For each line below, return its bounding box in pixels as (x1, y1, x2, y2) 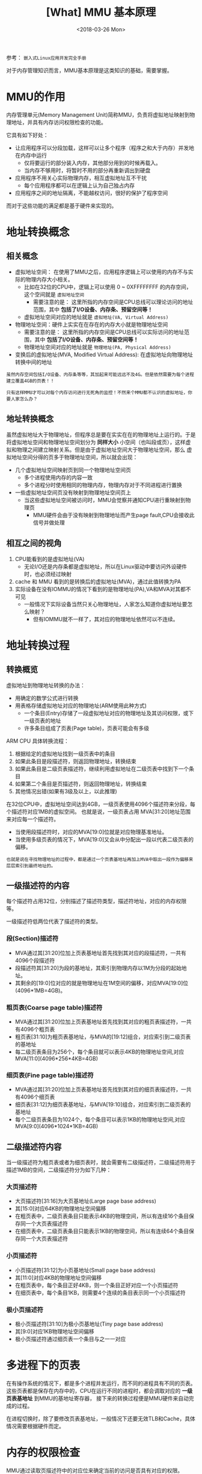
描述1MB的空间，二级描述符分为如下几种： (6, 1166, 112, 1173)
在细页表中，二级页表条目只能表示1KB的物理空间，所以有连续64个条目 (14, 1227, 189, 1235)
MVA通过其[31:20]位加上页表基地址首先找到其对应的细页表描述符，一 (14, 1086, 186, 1093)
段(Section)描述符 (6, 935, 59, 943)
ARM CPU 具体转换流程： (6, 737, 69, 745)
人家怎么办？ (10, 396, 38, 402)
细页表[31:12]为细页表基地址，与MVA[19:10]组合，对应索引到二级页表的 (14, 1101, 191, 1108)
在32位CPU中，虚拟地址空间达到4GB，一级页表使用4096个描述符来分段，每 (6, 800, 195, 808)
